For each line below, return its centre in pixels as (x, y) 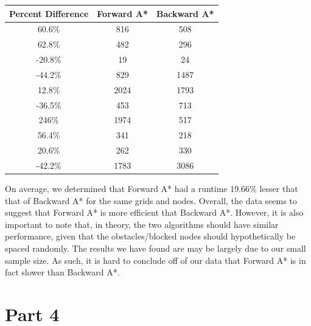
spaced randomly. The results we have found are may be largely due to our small (155, 248)
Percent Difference (49, 13)
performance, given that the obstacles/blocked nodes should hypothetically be (150, 236)
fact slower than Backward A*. (62, 272)
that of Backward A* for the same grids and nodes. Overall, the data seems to (151, 200)
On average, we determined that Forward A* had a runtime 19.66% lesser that (152, 189)
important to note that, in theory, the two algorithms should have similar (142, 224)
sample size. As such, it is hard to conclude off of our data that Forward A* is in (155, 260)
